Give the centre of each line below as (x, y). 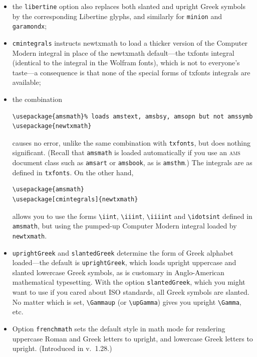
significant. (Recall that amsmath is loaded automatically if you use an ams (126, 152)
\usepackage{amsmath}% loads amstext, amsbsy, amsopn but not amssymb (133, 116)
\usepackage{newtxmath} (52, 126)
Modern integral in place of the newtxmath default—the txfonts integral (123, 52)
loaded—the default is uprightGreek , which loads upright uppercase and (124, 262)
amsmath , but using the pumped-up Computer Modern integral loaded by (124, 226)
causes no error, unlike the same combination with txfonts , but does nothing (132, 142)
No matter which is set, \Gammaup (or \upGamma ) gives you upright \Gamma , (127, 302)
